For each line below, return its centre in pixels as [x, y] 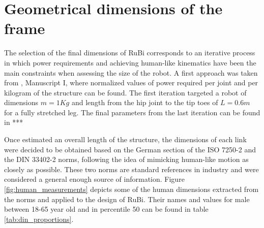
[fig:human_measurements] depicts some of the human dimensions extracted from [131, 189]
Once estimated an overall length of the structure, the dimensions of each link [125, 139]
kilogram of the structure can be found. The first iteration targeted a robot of [125, 92]
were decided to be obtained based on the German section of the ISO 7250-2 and [130, 149]
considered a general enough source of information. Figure [94, 179]
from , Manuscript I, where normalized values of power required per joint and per [131, 83]
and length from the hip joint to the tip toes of [145, 102]
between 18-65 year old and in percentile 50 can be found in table [106, 209]
